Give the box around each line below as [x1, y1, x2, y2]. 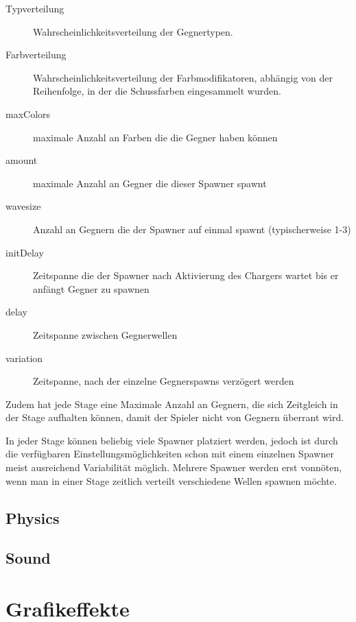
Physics [5, 507, 60, 528]
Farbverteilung [5, 47, 67, 62]
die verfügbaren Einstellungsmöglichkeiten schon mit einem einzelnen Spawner [5, 446, 334, 461]
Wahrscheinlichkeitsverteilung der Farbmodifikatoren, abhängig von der [33, 70, 333, 84]
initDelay [5, 245, 44, 259]
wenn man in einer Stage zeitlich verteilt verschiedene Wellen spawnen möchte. [5, 473, 337, 488]
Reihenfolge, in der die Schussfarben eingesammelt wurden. [33, 84, 281, 98]
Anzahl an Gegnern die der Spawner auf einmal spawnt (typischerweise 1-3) [33, 222, 351, 236]
